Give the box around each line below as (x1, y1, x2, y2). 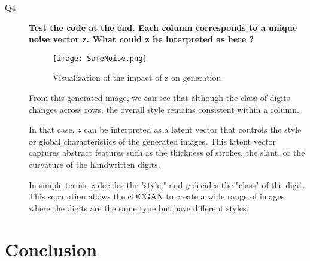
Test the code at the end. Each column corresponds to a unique (29, 21, 297, 33)
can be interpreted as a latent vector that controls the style (84, 123, 302, 136)
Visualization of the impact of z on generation (53, 71, 221, 84)
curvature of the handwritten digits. (29, 158, 160, 170)
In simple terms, (29, 178, 89, 191)
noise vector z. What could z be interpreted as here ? (29, 33, 254, 45)
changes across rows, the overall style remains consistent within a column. (29, 103, 299, 115)
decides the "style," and (98, 178, 183, 191)
